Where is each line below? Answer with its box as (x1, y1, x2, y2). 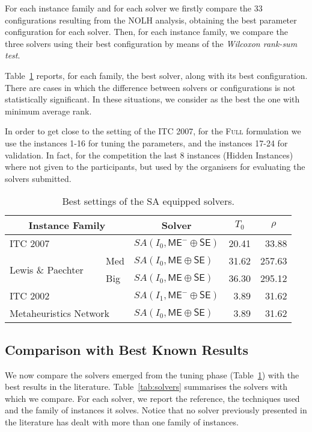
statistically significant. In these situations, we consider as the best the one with (5, 93, 300, 105)
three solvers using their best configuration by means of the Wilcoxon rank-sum (5, 37, 298, 49)
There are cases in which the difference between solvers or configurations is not (5, 81, 296, 93)
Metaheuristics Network (10, 306, 110, 321)
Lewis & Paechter (10, 262, 84, 277)
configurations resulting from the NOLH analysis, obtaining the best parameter (5, 13, 297, 26)
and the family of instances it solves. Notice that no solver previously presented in (5, 404, 307, 416)
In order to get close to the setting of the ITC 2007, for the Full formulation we (5, 125, 301, 137)
